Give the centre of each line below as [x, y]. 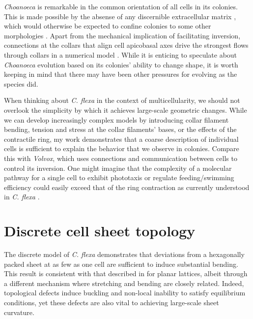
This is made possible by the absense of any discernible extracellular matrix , [120, 16]
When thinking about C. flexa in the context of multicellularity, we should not [122, 100]
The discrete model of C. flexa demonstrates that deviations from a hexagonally [124, 254]
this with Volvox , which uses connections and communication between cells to [121, 158]
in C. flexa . [22, 197]
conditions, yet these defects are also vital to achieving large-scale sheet [112, 302]
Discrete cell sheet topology [100, 231]
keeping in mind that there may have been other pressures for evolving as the [121, 74]
